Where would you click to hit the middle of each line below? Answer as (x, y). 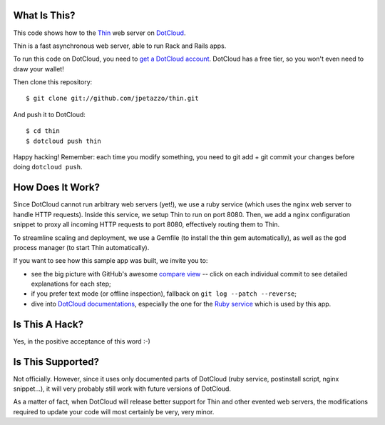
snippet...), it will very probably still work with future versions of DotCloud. (122, 389)
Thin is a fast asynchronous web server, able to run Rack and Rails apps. (120, 46)
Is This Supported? (56, 362)
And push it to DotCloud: (49, 114)
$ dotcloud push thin (63, 141)
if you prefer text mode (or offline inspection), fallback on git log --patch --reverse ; (164, 294)
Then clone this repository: (53, 82)
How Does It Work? (56, 187)
